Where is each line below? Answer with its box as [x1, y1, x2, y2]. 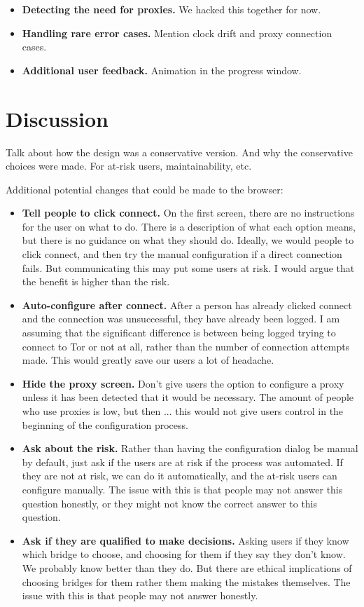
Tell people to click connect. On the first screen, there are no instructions [22, 205, 355, 220]
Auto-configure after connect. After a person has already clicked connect [22, 297, 352, 312]
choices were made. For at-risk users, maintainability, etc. [6, 158, 252, 173]
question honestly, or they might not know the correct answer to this [22, 496, 318, 510]
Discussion [6, 104, 108, 132]
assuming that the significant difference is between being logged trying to [22, 325, 336, 340]
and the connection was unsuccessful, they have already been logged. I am [22, 311, 340, 326]
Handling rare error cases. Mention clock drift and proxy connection [22, 25, 332, 40]
